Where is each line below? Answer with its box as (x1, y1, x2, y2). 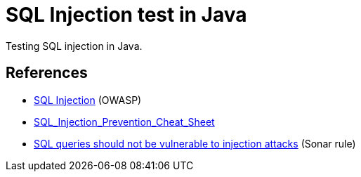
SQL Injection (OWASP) (34, 93, 142, 106)
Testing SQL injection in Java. (6, 39, 143, 52)
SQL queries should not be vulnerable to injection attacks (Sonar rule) (34, 137, 356, 150)
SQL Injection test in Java (6, 3, 247, 27)
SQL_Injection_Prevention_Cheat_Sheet (34, 115, 215, 128)
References (6, 64, 88, 82)
